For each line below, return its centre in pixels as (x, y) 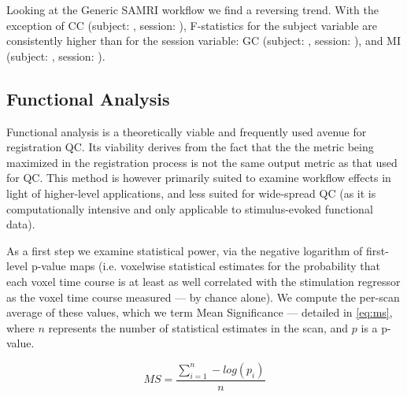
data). (21, 224)
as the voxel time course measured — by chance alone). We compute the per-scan (203, 297)
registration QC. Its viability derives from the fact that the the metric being (190, 147)
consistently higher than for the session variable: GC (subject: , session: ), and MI (204, 41)
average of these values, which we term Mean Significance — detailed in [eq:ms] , (200, 312)
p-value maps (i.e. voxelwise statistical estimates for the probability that (205, 266)
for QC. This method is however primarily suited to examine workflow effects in (199, 178)
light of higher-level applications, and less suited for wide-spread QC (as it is (191, 193)
